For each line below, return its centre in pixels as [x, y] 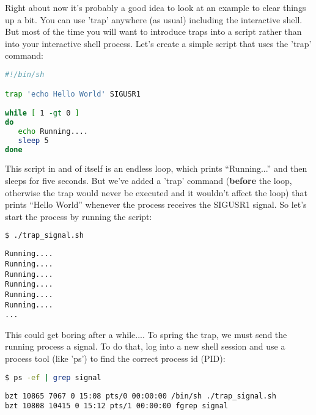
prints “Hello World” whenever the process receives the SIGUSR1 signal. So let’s [156, 204]
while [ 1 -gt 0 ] [42, 113]
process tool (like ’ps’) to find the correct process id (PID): [115, 358]
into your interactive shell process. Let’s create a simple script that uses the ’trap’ [158, 43]
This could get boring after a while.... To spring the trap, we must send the [146, 334]
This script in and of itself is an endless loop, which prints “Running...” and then [156, 168]
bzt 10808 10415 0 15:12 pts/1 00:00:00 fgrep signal [117, 406]
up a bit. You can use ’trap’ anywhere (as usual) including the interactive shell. [154, 19]
